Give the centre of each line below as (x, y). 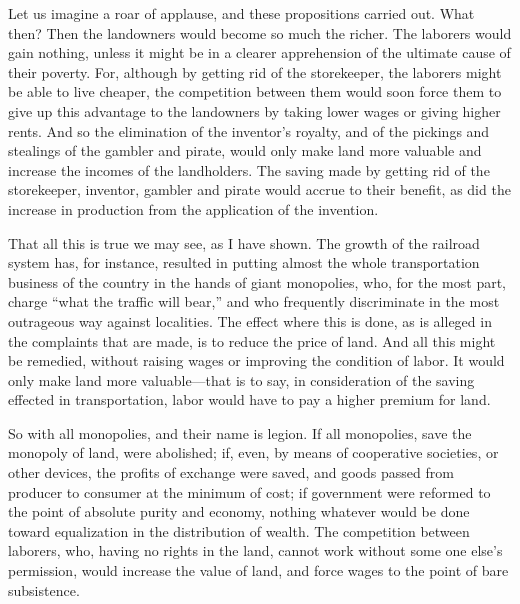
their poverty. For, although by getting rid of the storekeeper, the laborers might (255, 71)
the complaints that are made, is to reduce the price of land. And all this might (252, 340)
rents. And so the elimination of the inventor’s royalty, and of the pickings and (249, 130)
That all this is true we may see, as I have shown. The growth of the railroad (244, 242)
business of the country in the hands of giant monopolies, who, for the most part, (257, 281)
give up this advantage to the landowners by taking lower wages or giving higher (254, 110)
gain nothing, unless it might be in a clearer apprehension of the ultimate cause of (259, 52)
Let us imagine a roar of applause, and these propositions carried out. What (241, 13)
